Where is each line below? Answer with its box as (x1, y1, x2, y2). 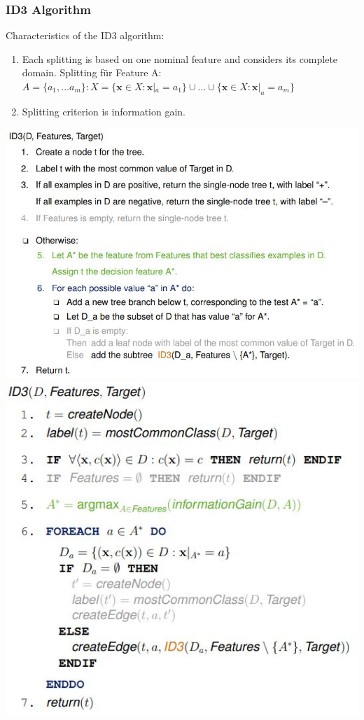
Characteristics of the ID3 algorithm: (6, 28, 164, 43)
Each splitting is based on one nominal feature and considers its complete (22, 51, 338, 66)
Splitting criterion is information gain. (22, 104, 185, 118)
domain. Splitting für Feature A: (22, 65, 162, 80)
